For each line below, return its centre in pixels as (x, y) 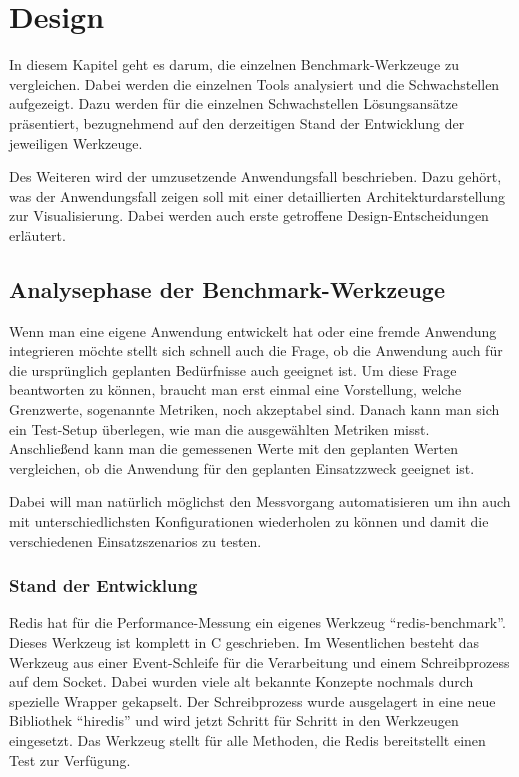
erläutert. (37, 234)
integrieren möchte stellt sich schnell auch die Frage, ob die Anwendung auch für (256, 350)
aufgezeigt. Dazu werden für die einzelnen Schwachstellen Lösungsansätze (233, 103)
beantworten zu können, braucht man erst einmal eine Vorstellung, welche (235, 389)
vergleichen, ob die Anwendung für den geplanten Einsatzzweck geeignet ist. (242, 467)
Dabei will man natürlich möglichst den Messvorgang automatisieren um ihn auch (260, 501)
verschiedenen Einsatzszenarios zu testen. (135, 540)
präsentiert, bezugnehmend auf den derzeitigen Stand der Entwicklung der (237, 122)
